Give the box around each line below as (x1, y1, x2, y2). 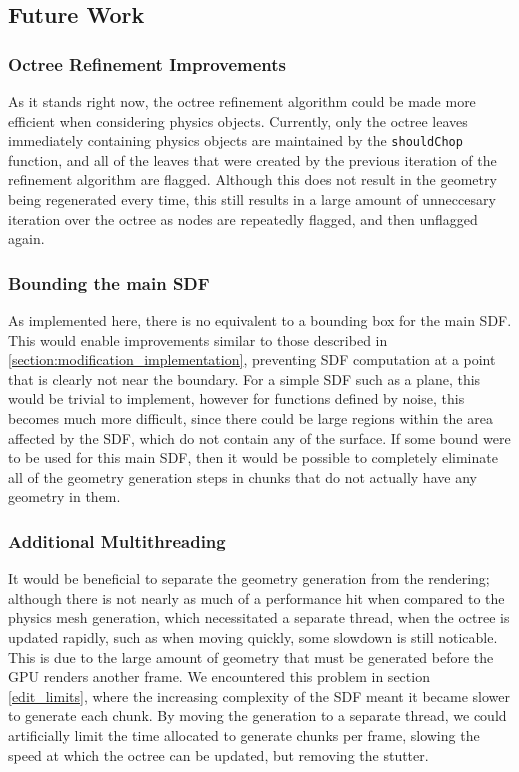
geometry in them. (8, 486, 121, 507)
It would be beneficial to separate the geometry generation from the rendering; (8, 568, 490, 589)
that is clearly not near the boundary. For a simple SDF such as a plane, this (8, 368, 481, 389)
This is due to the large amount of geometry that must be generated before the (8, 646, 494, 667)
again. (8, 228, 45, 249)
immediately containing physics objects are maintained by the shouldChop (8, 130, 463, 151)
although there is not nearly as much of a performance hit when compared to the (8, 587, 505, 608)
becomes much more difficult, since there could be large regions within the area (8, 408, 493, 428)
